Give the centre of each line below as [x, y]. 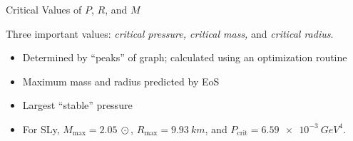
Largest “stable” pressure [77, 105]
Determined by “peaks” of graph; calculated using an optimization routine [185, 57]
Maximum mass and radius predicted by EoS [121, 81]
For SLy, [41, 129]
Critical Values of [44, 9]
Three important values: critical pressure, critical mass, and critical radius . [170, 33]
